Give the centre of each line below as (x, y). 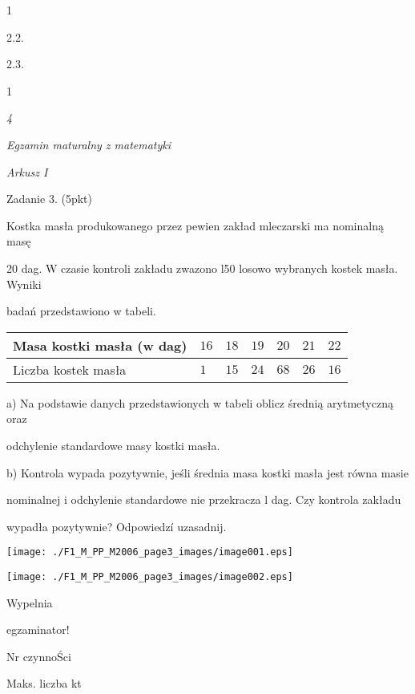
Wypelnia (30, 602)
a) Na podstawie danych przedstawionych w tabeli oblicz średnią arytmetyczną (200, 402)
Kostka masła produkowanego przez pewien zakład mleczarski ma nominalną (195, 225)
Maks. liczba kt (44, 683)
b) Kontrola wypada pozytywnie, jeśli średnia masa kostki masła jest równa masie (207, 472)
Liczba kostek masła (70, 369)
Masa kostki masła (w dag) (100, 345)
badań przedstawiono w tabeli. (81, 311)
